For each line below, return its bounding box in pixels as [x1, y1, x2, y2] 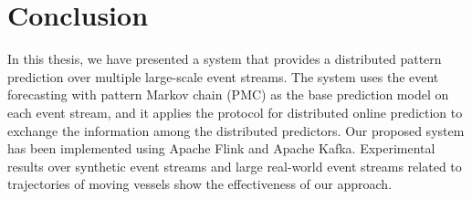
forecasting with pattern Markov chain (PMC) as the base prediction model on [7, 85, 449, 104]
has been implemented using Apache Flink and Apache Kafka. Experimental [7, 139, 435, 158]
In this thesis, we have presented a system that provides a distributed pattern [7, 49, 442, 68]
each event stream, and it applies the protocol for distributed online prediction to [7, 102, 463, 121]
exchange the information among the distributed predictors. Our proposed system [7, 120, 465, 140]
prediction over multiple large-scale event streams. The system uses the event [7, 67, 439, 86]
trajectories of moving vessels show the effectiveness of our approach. [7, 174, 393, 194]
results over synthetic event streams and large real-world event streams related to [7, 156, 462, 175]
